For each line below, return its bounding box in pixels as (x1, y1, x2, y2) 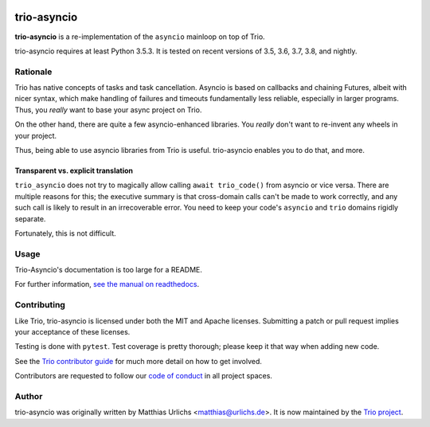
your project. (14, 131, 57, 140)
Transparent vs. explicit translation (14, 166, 134, 175)
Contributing (14, 300, 65, 311)
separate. (14, 213, 46, 223)
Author (14, 390, 43, 402)
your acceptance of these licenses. (14, 327, 131, 337)
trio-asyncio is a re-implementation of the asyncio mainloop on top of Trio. (14, 32, 266, 41)
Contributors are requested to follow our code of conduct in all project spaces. (14, 371, 272, 381)
